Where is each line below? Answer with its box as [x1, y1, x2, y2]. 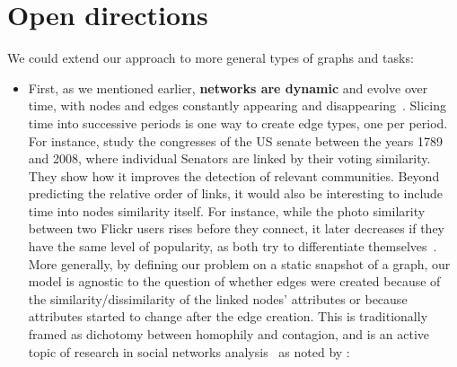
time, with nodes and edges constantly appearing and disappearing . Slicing [28, 96, 446, 115]
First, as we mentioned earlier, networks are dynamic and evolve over [28, 78, 428, 97]
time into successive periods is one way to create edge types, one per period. [28, 113, 448, 132]
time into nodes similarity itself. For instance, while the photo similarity [28, 201, 426, 220]
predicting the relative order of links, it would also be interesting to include [28, 184, 444, 203]
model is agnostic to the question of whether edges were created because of [28, 272, 441, 291]
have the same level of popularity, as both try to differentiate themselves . [28, 237, 437, 256]
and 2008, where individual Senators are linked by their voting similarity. [28, 149, 431, 168]
